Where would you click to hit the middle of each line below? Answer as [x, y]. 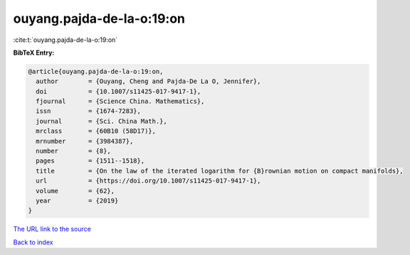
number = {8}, [74, 151]
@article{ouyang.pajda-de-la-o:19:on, [96, 71]
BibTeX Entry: [34, 53]
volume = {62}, [75, 191]
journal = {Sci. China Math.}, [101, 121]
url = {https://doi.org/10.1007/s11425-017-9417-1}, [148, 181]
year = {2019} [77, 201]
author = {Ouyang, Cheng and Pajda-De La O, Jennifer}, [148, 81]
